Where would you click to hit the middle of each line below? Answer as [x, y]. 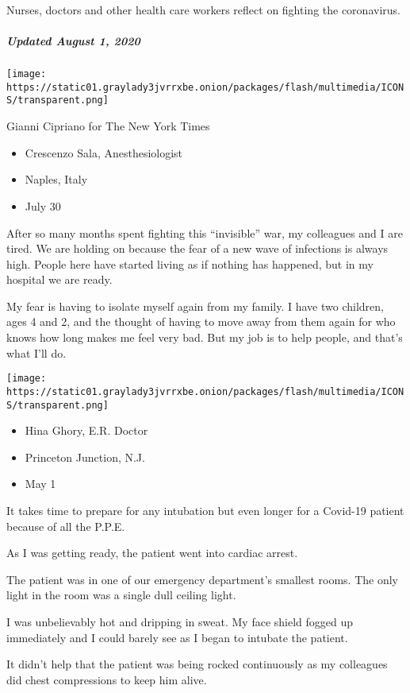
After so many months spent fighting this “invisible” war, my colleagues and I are [205, 232]
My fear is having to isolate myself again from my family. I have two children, [195, 306]
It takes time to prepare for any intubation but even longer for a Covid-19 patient [205, 510]
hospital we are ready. [59, 279]
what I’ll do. [36, 352]
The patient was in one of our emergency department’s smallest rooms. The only [202, 579]
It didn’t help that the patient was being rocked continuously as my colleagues [197, 664]
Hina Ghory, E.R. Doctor [86, 430]
